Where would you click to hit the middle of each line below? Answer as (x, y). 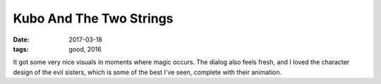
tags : (21, 49)
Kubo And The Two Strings (93, 18)
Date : (21, 40)
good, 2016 (85, 49)
